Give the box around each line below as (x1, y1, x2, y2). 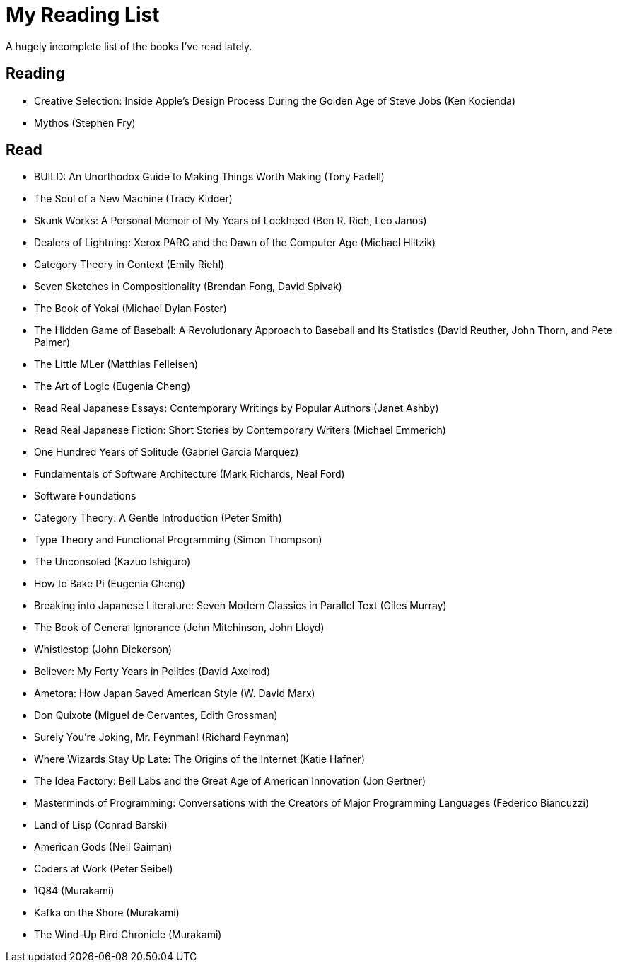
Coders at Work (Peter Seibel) (34, 863, 173, 875)
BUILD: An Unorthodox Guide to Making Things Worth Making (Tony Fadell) (34, 171, 385, 183)
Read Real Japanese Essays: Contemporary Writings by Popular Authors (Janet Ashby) (34, 402, 439, 415)
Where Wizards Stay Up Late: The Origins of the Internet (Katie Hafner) (34, 753, 366, 766)
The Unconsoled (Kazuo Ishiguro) (34, 555, 191, 568)
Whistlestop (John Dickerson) (34, 643, 173, 656)
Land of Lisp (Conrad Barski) (34, 819, 168, 831)
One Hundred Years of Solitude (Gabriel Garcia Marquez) (34, 446, 299, 459)
